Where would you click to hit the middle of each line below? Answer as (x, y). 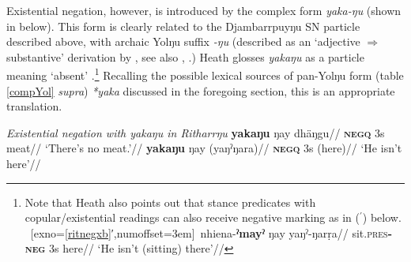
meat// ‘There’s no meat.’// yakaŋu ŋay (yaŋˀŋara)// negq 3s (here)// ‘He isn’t (204, 148)
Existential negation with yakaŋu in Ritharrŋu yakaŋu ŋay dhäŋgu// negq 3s (196, 132)
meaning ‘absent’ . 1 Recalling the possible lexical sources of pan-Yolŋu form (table (205, 74)
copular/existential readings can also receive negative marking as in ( (192, 217)
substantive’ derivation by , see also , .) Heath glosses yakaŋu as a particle (185, 56)
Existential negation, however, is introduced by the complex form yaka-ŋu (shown (204, 10)
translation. (34, 106)
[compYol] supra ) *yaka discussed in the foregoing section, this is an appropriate (201, 90)
